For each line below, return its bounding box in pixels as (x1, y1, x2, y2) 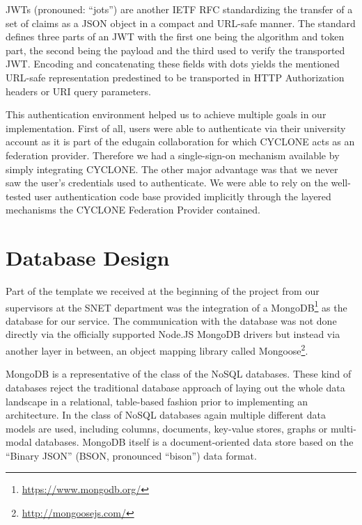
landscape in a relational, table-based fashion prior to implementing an (6, 394, 308, 408)
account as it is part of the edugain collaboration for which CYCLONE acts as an (6, 134, 355, 149)
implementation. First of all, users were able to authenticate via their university (6, 120, 346, 135)
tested (6, 188, 31, 203)
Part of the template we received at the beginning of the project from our (6, 284, 320, 298)
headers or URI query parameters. (6, 83, 151, 98)
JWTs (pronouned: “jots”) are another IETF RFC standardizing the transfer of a (6, 2, 353, 16)
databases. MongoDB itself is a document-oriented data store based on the (35, 435, 354, 449)
